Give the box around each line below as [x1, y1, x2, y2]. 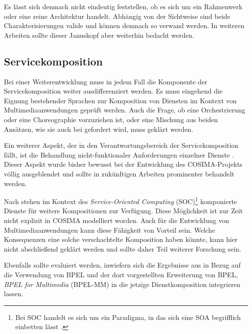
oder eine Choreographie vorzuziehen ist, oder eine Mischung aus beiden [4, 114, 218, 124]
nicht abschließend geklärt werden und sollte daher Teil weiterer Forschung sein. [4, 243, 241, 254]
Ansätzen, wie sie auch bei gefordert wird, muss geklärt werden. [4, 124, 193, 134]
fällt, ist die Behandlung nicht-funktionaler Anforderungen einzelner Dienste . [4, 149, 234, 159]
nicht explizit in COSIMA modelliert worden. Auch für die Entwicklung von [4, 215, 229, 225]
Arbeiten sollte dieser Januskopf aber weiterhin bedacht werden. [4, 30, 194, 40]
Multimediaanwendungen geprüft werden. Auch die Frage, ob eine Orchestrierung [4, 105, 245, 115]
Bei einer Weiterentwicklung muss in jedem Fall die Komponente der [4, 76, 207, 86]
